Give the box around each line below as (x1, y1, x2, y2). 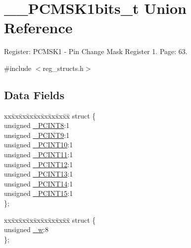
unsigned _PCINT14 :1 (4, 178, 73, 188)
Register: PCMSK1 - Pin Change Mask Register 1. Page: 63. (4, 46, 188, 57)
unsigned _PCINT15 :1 (4, 188, 73, 198)
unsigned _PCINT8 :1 (4, 120, 70, 130)
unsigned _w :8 (4, 224, 48, 235)
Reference (4, 17, 73, 38)
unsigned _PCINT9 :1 (4, 129, 70, 140)
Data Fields (4, 87, 65, 102)
